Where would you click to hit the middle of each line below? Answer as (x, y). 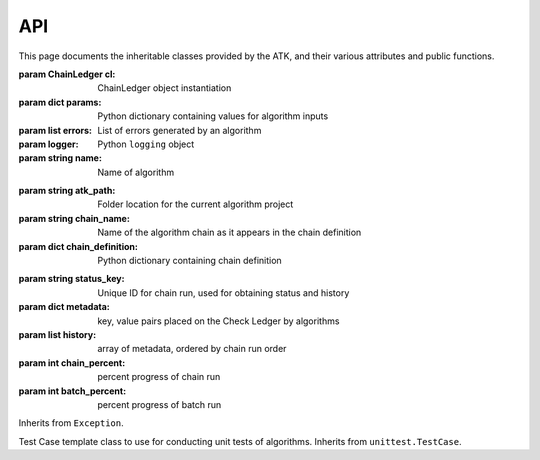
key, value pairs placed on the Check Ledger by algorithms (218, 321)
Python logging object (146, 144)
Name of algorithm (136, 172)
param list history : (57, 334)
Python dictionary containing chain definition (189, 261)
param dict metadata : (64, 307)
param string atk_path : (67, 191)
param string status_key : (71, 279)
